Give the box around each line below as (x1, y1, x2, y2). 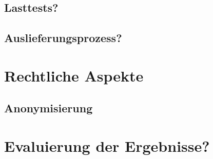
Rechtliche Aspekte (4, 65, 144, 86)
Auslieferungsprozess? (4, 30, 122, 46)
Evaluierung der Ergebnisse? (4, 135, 210, 156)
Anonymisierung (4, 100, 93, 116)
